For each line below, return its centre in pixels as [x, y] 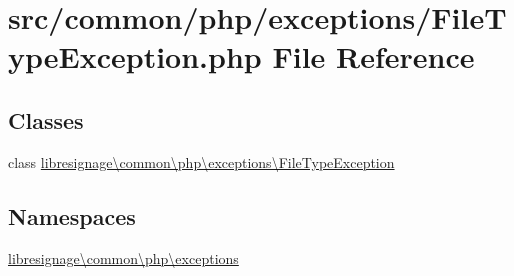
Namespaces [72, 215]
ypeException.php [135, 56]
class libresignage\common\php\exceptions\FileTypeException [201, 161]
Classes [46, 119]
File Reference [373, 56]
